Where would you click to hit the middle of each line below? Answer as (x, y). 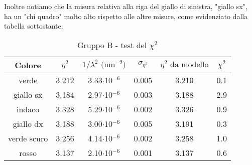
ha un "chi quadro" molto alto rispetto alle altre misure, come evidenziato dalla (126, 16)
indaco (28, 109)
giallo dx (28, 123)
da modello (190, 65)
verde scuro (28, 138)
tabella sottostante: (34, 26)
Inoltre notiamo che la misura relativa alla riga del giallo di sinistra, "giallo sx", (126, 6)
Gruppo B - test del (112, 45)
